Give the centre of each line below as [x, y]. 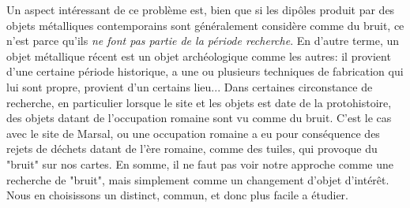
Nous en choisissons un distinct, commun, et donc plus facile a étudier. [178, 195]
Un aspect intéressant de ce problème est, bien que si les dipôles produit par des [201, 9]
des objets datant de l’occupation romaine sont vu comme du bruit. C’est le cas [199, 118]
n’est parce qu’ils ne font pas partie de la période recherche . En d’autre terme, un [203, 41]
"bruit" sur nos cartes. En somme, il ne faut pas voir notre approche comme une [200, 163]
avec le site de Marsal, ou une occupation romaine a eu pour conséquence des [193, 133]
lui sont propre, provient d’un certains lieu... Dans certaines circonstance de [190, 86]
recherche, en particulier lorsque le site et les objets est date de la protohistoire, [199, 102]
